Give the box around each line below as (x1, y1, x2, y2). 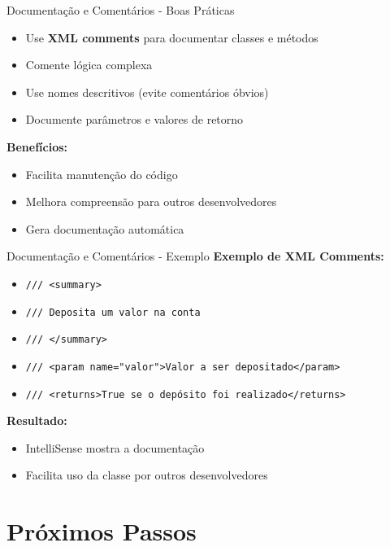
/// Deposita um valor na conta (25, 306, 201, 318)
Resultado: (6, 412, 67, 429)
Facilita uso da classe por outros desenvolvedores (25, 466, 268, 484)
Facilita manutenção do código (25, 165, 178, 182)
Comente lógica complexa (25, 56, 153, 73)
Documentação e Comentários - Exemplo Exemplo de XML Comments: (6, 247, 384, 265)
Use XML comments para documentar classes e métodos (25, 28, 318, 46)
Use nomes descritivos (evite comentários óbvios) (25, 83, 269, 100)
